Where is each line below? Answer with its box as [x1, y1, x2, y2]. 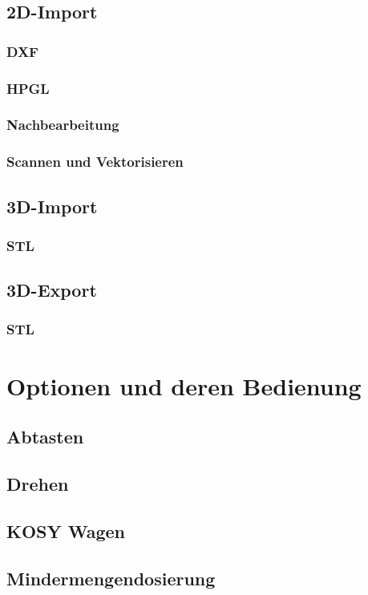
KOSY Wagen [6, 518, 126, 543]
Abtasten [6, 424, 84, 449]
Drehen [6, 471, 69, 496]
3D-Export [6, 277, 97, 302]
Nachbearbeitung [6, 115, 119, 135]
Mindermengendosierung [6, 565, 216, 590]
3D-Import [6, 193, 98, 218]
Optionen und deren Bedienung [6, 369, 362, 402]
